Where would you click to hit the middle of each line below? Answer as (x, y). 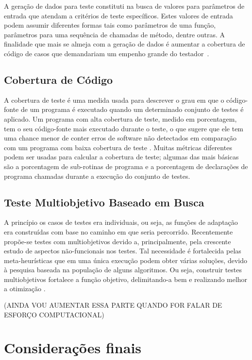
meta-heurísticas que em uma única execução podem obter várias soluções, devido (126, 260)
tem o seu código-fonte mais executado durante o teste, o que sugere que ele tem (124, 128)
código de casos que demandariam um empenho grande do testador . (107, 53)
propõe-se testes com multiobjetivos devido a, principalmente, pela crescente (118, 241)
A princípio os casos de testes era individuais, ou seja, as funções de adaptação (121, 222)
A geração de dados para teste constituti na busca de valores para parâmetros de (124, 6)
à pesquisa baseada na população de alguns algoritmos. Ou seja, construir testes (123, 270)
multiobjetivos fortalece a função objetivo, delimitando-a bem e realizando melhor (126, 279)
